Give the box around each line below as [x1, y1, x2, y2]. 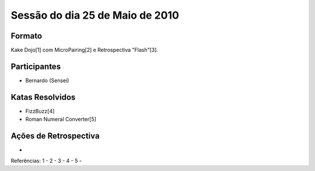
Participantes [10, 61, 61, 71]
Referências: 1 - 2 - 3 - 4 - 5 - [10, 157, 82, 164]
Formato [10, 31, 43, 41]
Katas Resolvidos [10, 92, 76, 102]
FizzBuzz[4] [25, 107, 55, 114]
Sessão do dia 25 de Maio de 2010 [10, 9, 179, 22]
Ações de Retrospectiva [10, 131, 100, 141]
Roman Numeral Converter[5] [25, 116, 96, 123]
